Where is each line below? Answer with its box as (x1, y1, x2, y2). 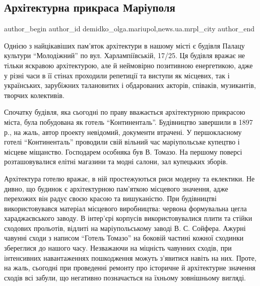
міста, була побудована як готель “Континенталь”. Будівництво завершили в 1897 (4, 116, 253, 127)
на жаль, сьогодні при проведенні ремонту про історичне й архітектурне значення (4, 262, 255, 273)
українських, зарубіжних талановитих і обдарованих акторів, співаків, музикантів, (4, 80, 256, 90)
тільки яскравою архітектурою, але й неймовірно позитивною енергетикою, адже (4, 60, 253, 70)
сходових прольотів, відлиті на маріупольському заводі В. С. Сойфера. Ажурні (4, 222, 246, 233)
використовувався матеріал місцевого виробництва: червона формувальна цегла (4, 203, 247, 213)
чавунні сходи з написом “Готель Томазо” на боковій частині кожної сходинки (4, 232, 244, 243)
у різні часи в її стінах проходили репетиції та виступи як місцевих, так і (4, 70, 230, 80)
